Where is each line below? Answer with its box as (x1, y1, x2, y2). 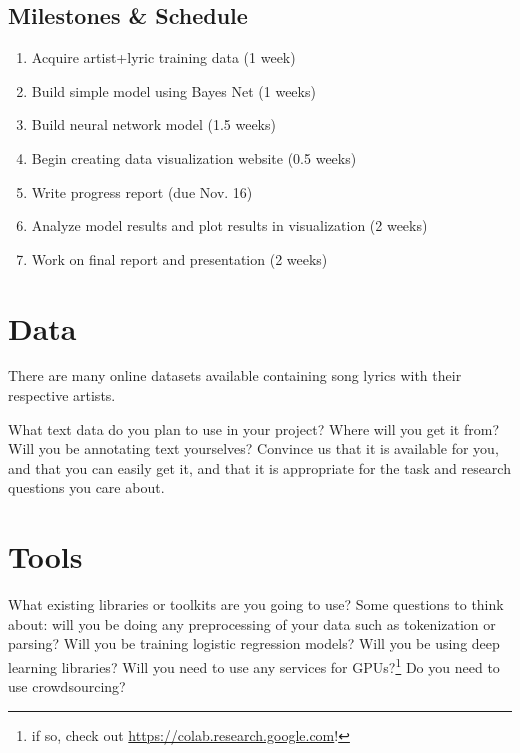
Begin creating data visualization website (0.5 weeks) (31, 147, 357, 168)
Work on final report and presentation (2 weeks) (31, 248, 328, 269)
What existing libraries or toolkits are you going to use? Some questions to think (8, 594, 504, 615)
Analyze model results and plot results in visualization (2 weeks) (31, 215, 428, 236)
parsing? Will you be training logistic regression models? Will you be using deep (8, 633, 500, 654)
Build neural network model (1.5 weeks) (31, 114, 276, 135)
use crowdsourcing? (8, 676, 126, 697)
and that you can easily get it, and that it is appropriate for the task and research (8, 457, 511, 478)
